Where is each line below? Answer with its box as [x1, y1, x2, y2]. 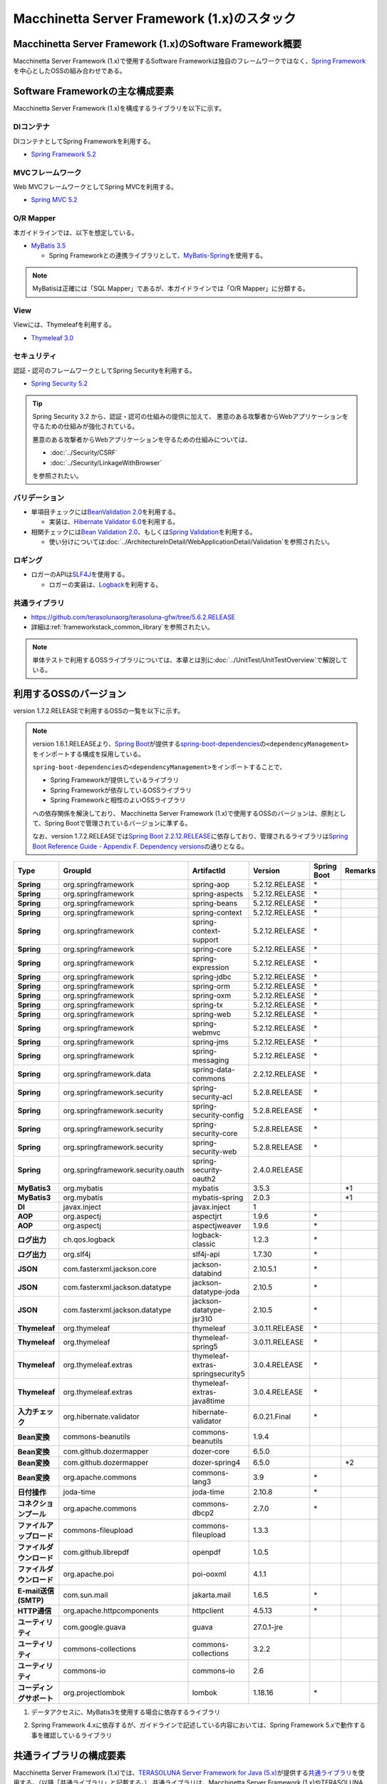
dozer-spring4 [192, 1458, 241, 1468]
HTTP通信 [17, 1606, 52, 1616]
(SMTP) [17, 1596, 44, 1606]
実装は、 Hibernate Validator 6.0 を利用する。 [48, 517, 180, 526]
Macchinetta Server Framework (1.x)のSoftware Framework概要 [13, 38, 302, 50]
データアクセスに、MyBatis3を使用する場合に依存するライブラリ [31, 1708, 221, 1716]
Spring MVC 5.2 [31, 196, 78, 204]
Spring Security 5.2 [31, 379, 88, 388]
